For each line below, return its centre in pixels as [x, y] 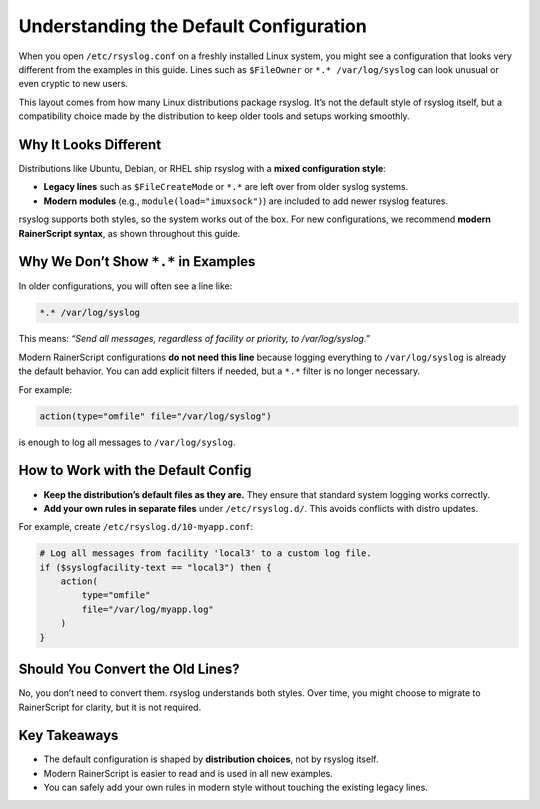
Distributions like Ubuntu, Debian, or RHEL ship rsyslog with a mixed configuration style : [202, 169]
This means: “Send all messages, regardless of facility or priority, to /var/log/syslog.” [194, 339]
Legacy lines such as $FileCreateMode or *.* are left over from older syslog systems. [226, 187]
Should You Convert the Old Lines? [129, 669]
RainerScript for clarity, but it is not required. [110, 707]
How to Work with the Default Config [135, 470]
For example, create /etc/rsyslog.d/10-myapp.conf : [136, 527]
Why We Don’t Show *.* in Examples [137, 261]
